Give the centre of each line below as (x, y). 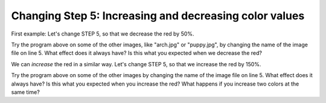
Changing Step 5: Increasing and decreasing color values (158, 16)
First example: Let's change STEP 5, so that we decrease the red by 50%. (103, 34)
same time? (26, 92)
